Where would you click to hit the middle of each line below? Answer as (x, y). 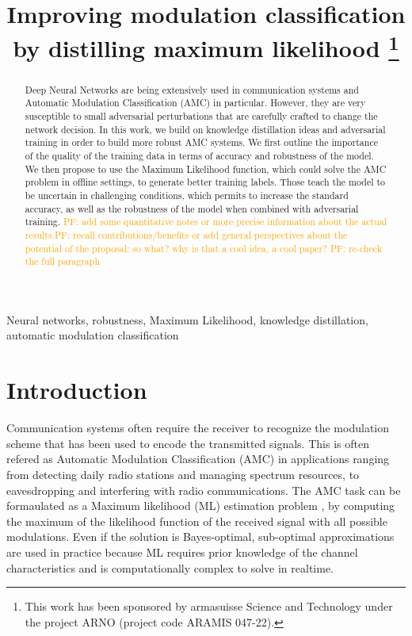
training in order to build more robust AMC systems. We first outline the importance (201, 142)
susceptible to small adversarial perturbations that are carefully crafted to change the (201, 116)
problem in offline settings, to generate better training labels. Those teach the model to (205, 182)
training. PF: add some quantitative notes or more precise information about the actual (206, 222)
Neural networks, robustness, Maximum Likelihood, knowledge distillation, (187, 319)
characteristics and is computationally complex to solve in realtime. (170, 567)
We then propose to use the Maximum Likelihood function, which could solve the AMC (206, 169)
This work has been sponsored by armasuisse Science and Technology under (209, 606)
